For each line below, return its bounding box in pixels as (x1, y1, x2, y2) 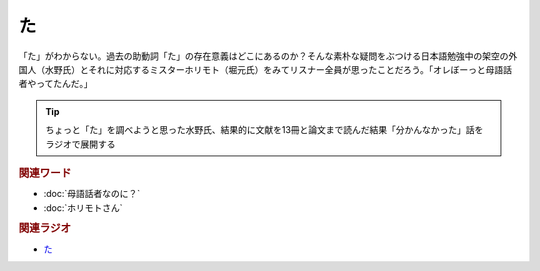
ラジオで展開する (45, 138, 116, 150)
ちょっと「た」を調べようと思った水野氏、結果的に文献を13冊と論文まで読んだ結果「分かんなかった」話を (45, 124, 484, 136)
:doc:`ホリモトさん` (43, 201, 124, 214)
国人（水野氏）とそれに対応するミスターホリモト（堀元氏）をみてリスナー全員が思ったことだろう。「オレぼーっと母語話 (18, 63, 512, 75)
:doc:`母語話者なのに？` (43, 188, 141, 200)
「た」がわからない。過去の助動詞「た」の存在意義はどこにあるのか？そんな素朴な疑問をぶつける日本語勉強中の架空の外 (18, 50, 518, 62)
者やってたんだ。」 (18, 78, 93, 90)
